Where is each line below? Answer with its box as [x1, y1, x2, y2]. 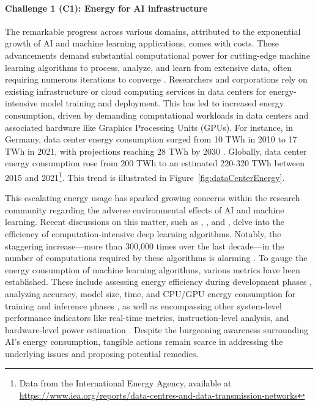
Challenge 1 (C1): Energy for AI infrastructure [5, 1, 208, 14]
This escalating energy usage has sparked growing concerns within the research [5, 191, 300, 204]
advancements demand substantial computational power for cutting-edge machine [5, 48, 310, 61]
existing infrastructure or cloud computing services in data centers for [5, 84, 267, 97]
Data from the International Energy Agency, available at [19, 377, 232, 389]
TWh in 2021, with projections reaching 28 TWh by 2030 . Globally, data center [5, 144, 307, 157]
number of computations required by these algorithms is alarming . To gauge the [5, 251, 308, 264]
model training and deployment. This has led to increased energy [40, 97, 284, 109]
